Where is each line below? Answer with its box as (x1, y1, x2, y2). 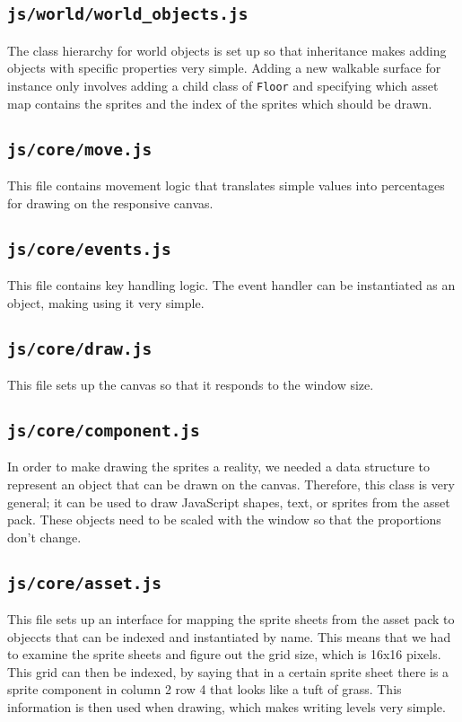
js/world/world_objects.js (7, 4, 248, 24)
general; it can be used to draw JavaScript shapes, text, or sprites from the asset (7, 492, 450, 511)
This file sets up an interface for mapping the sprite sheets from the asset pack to (7, 610, 455, 629)
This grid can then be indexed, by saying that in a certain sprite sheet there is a (7, 662, 449, 681)
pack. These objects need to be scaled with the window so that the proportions (7, 510, 441, 529)
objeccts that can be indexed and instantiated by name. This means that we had (7, 627, 451, 646)
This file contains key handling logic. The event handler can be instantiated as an (7, 275, 456, 294)
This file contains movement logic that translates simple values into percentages (7, 176, 445, 194)
